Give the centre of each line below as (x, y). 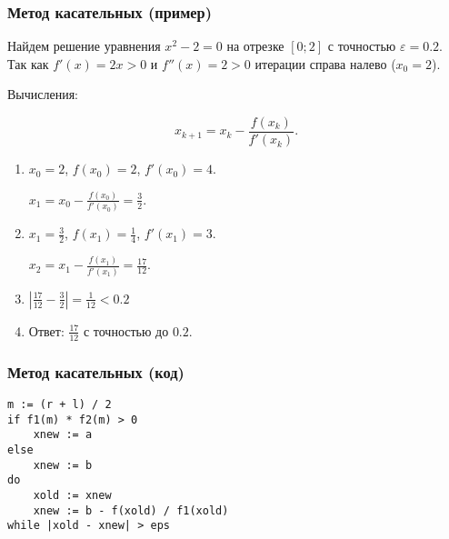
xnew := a (63, 435)
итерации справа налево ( (325, 63)
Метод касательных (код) (96, 371)
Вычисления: (43, 94)
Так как (28, 63)
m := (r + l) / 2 (60, 404)
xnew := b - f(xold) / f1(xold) (131, 510)
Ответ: (46, 330)
